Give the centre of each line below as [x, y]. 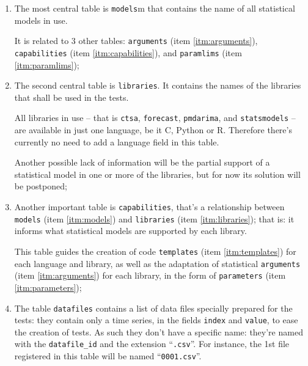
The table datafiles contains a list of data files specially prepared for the [153, 308]
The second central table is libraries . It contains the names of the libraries [158, 85]
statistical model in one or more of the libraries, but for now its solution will [157, 174]
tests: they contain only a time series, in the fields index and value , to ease [156, 320]
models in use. [41, 20]
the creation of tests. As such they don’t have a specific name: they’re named [159, 331]
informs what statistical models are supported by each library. [130, 231]
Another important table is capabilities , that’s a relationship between [149, 207]
